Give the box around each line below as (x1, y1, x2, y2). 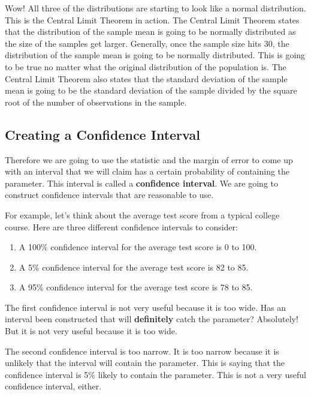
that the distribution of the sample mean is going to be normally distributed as (5, 25, 296, 38)
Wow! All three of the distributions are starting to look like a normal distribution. (5, 2, 306, 14)
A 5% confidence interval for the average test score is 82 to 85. (19, 260, 249, 273)
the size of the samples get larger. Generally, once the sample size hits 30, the (5, 37, 289, 49)
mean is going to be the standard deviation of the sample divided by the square (5, 84, 297, 97)
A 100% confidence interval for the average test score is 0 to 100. (19, 241, 257, 253)
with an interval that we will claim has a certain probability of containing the (5, 165, 290, 178)
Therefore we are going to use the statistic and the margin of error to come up (5, 153, 293, 166)
